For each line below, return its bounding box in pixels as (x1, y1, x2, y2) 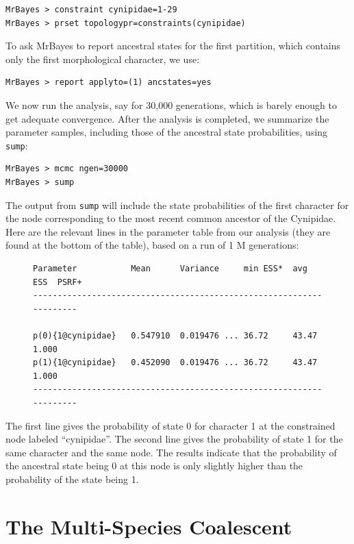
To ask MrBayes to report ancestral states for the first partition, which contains (5, 38, 341, 53)
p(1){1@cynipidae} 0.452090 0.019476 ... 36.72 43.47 (33, 358, 318, 368)
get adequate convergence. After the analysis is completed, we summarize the (5, 111, 329, 125)
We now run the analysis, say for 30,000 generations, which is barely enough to (5, 97, 337, 112)
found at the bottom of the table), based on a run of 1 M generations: (5, 238, 299, 252)
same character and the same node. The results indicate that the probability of (5, 445, 337, 459)
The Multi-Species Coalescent (5, 512, 292, 540)
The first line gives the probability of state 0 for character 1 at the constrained (5, 418, 336, 432)
